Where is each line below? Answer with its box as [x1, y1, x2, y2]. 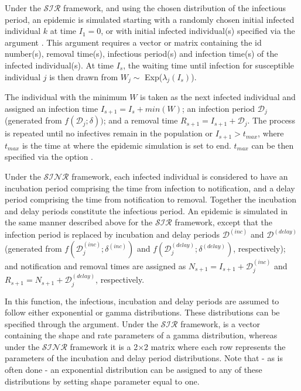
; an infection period [182, 102, 255, 114]
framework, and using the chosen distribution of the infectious [63, 2, 286, 13]
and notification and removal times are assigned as [5, 259, 186, 272]
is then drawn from [49, 70, 118, 83]
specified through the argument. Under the [5, 317, 158, 330]
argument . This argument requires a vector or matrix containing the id [5, 36, 262, 48]
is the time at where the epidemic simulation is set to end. [22, 139, 231, 151]
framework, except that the [175, 216, 272, 228]
